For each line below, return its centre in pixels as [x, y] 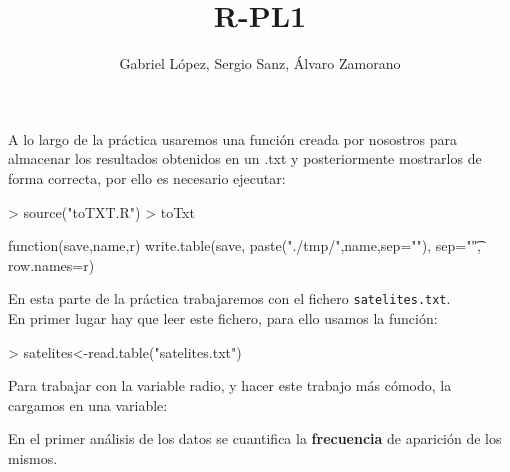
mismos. [33, 457]
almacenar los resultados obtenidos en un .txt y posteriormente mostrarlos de [245, 158]
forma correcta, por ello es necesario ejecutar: [147, 177]
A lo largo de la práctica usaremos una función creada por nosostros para [233, 138]
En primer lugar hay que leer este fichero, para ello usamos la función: [223, 317]
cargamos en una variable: [88, 404]
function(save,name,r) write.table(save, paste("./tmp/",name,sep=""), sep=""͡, [244, 245]
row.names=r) [51, 264]
